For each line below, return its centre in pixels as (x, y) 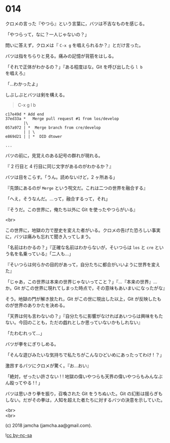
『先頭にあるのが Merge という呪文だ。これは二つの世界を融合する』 (77, 188)
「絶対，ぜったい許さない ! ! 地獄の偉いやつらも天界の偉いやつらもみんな (82, 376)
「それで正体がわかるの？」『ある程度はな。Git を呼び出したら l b (74, 67)
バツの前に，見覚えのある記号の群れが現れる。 (54, 155)
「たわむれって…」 (25, 333)
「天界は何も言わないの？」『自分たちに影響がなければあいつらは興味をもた (84, 316)
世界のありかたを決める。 (41, 305)
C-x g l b (27, 105)
